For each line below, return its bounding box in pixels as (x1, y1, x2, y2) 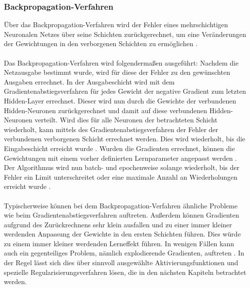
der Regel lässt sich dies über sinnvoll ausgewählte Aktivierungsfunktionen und (4, 257, 238, 268)
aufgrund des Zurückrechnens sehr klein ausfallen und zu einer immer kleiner (4, 219, 232, 229)
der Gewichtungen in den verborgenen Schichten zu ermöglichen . (4, 38, 198, 49)
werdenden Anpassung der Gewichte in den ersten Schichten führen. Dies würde (4, 229, 241, 239)
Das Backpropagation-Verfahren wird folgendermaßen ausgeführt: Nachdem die (4, 57, 239, 68)
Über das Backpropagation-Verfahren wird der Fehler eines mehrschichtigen (4, 19, 228, 30)
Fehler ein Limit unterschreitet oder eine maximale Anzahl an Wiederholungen (4, 171, 238, 182)
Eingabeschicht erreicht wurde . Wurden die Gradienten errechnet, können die (4, 143, 235, 153)
